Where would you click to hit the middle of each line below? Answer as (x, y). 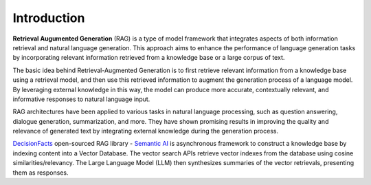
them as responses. (41, 173)
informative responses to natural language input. (81, 99)
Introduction (49, 18)
